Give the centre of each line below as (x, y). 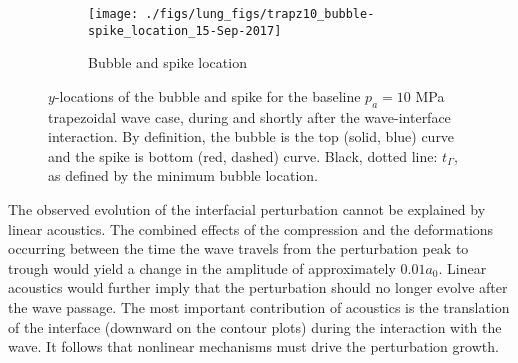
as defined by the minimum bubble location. (183, 175)
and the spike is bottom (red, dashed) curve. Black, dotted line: (243, 155)
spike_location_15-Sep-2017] (185, 30)
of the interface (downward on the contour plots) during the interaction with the (255, 326)
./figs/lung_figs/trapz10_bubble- (260, 14)
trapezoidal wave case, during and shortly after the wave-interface (249, 116)
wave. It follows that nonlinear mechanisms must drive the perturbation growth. (253, 346)
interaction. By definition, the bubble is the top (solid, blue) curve (251, 136)
